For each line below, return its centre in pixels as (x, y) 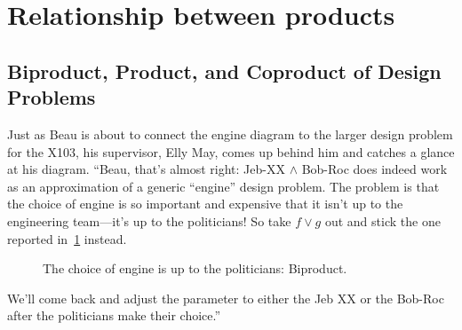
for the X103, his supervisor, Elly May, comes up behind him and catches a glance (231, 151)
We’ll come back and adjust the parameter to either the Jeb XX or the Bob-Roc (226, 298)
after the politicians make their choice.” (114, 315)
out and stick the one (382, 220)
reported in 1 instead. (67, 238)
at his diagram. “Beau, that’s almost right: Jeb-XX (146, 169)
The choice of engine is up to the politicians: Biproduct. (195, 268)
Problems (52, 97)
